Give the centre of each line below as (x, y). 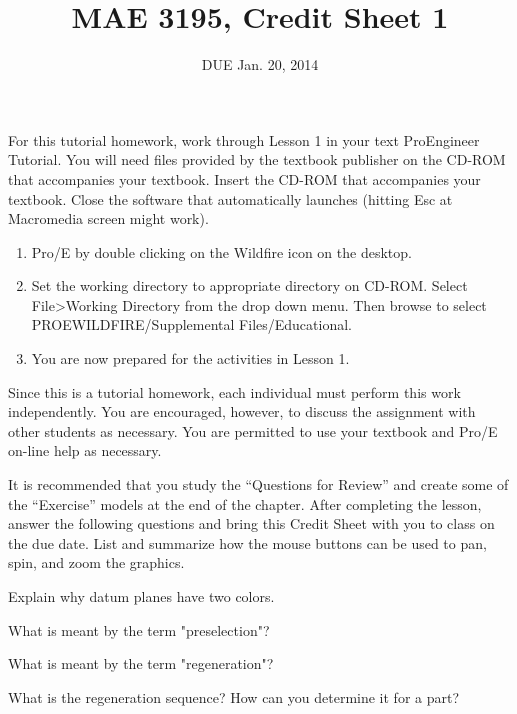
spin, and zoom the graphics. (96, 562)
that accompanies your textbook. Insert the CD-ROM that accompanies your (244, 178)
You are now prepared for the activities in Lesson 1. (190, 358)
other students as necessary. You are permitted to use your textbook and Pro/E (253, 430)
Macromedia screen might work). (108, 218)
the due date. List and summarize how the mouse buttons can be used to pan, (247, 542)
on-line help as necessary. (85, 450)
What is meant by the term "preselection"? (139, 629)
